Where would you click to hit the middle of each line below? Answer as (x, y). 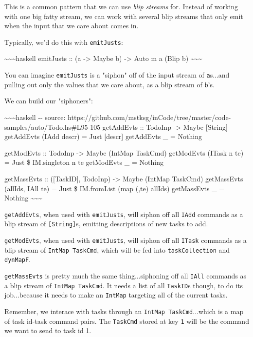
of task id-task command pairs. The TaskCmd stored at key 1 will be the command (127, 321)
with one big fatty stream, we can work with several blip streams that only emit (124, 16)
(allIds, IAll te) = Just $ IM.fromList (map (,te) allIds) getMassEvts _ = (115, 188)
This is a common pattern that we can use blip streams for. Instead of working (121, 6)
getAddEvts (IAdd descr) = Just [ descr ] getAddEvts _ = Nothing (103, 136)
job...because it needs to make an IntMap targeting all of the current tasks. (116, 295)
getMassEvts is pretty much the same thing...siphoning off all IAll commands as (126, 275)
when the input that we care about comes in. (72, 26)
